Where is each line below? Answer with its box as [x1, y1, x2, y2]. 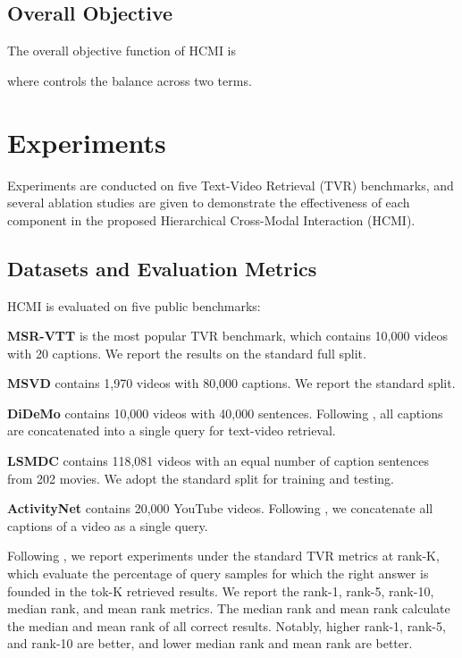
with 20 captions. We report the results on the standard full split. [7, 343, 366, 362]
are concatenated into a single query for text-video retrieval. [7, 421, 336, 440]
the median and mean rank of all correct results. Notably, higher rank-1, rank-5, [7, 616, 446, 635]
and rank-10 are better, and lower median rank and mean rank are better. [7, 634, 413, 653]
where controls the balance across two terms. [7, 71, 252, 89]
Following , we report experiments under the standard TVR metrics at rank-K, [7, 546, 440, 565]
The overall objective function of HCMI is [7, 41, 237, 60]
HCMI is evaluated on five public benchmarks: [7, 296, 261, 315]
